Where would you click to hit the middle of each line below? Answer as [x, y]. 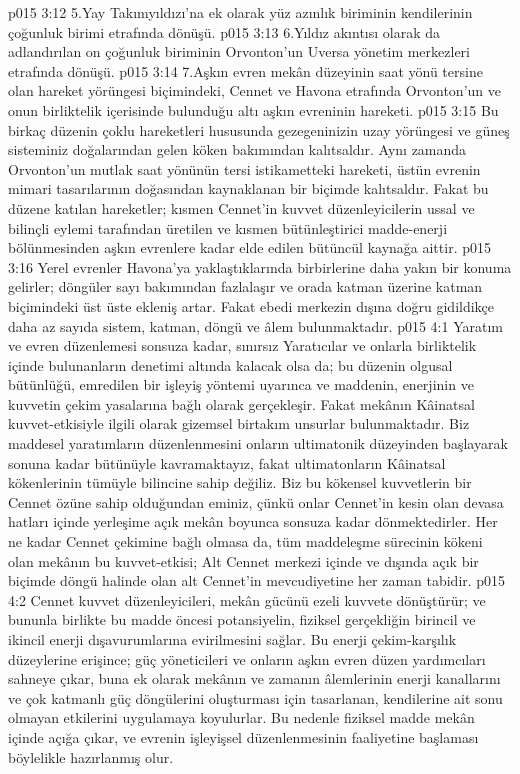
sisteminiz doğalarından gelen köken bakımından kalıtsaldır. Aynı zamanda [237, 149]
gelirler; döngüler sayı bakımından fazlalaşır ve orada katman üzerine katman [245, 286]
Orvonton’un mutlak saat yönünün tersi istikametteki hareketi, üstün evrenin [244, 168]
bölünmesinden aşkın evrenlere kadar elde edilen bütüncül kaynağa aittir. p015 [249, 247]
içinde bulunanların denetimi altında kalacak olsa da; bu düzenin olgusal [230, 364]
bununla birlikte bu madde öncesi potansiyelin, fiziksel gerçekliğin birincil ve [242, 619]
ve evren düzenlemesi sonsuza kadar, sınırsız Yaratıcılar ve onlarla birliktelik [242, 345]
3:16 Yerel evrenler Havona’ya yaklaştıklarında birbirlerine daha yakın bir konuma [260, 266]
